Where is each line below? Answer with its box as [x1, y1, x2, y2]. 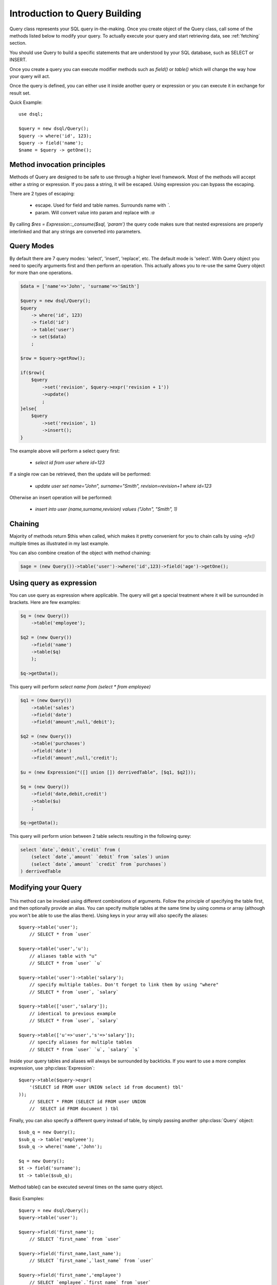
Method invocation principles [9, 160, 106, 169]
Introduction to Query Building [9, 8, 142, 19]
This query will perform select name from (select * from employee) [9, 684, 151, 690]
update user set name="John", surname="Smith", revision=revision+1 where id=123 [35, 483, 212, 489]
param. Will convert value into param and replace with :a [35, 209, 155, 215]
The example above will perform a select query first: [9, 448, 120, 454]
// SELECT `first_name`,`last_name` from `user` [29, 1258, 154, 1264]
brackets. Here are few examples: [9, 599, 81, 605]
